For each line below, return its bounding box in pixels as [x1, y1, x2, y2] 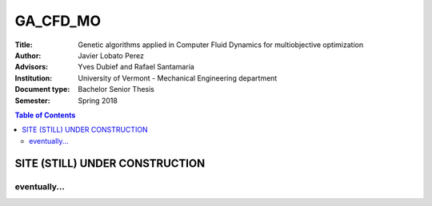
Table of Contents [14, 110, 76, 120]
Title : [14, 40, 34, 50]
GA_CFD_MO [14, 12, 102, 30]
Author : [14, 50, 42, 60]
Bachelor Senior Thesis [78, 85, 155, 94]
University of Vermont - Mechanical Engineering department [78, 73, 278, 83]
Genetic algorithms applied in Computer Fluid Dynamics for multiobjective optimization [78, 40, 364, 50]
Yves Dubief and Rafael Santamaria [78, 62, 195, 72]
